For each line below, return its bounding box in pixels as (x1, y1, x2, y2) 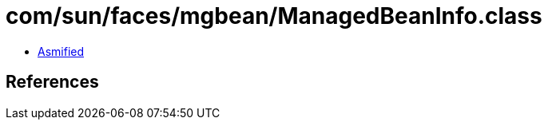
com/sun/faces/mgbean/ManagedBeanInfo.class (6, 2, 542, 30)
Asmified (38, 44, 85, 58)
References (6, 72, 99, 93)
